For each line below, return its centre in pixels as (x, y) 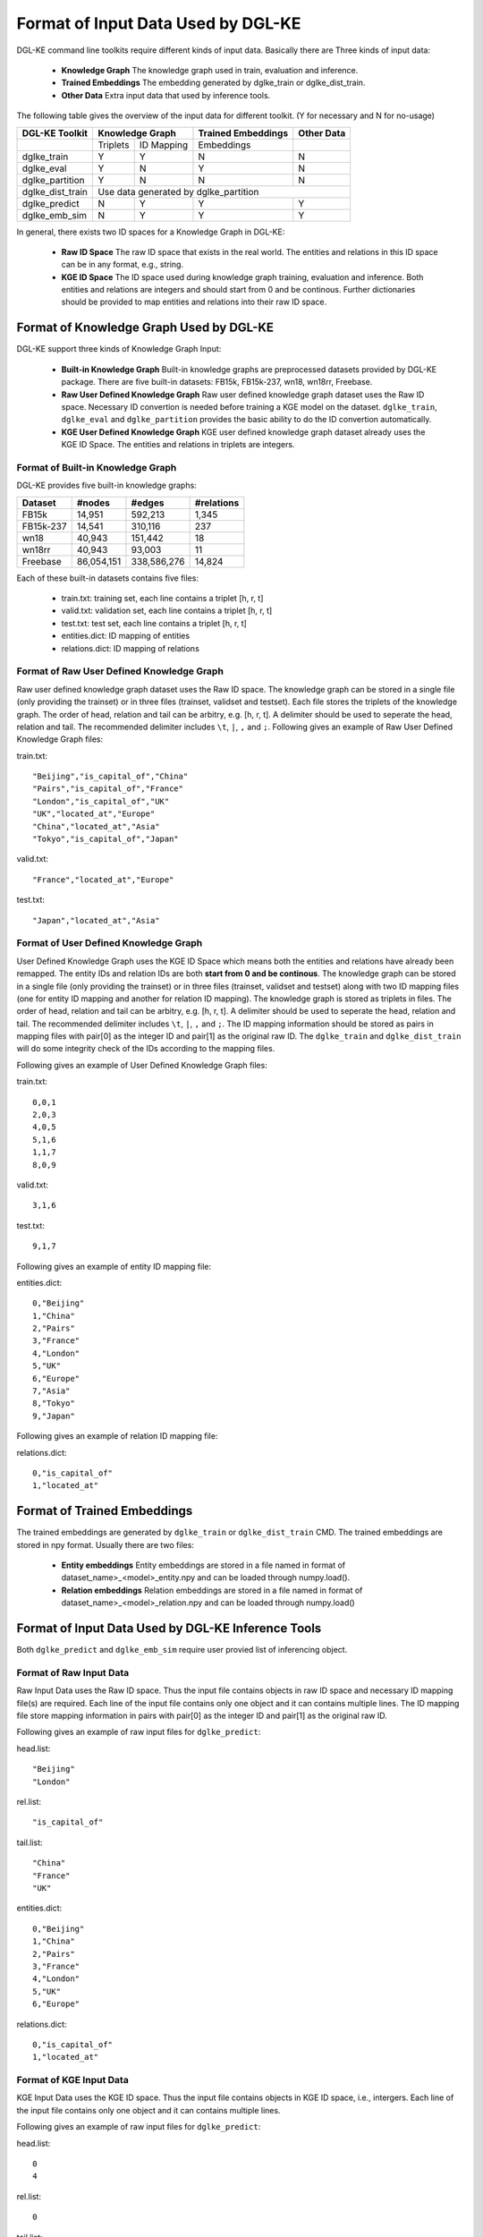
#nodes (93, 503)
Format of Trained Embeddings (105, 1511)
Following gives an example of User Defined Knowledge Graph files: (142, 1065)
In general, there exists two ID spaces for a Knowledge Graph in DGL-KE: (151, 232)
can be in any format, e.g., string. (122, 265)
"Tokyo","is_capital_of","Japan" (106, 839)
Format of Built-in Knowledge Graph (97, 467)
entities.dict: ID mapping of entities (126, 636)
